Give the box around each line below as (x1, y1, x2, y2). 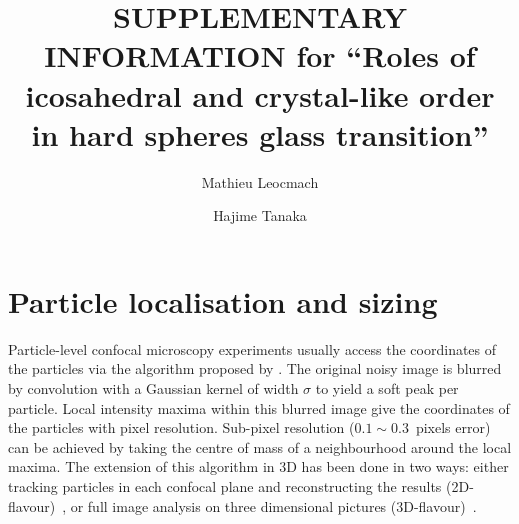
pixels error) (415, 417, 491, 438)
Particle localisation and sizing (8, 280, 438, 321)
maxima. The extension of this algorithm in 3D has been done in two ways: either (8, 456, 509, 477)
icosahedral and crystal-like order (25, 74, 495, 115)
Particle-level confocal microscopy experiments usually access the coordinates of (8, 338, 497, 359)
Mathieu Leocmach (201, 171, 319, 192)
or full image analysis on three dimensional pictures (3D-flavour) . (70, 495, 477, 516)
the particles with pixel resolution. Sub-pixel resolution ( (8, 417, 355, 438)
